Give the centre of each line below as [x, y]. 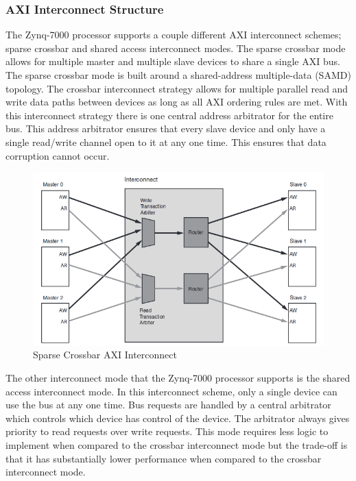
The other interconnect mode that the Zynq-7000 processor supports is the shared [178, 378]
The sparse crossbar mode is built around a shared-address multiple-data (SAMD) [178, 75]
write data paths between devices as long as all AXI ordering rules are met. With [177, 102]
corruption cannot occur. [58, 155]
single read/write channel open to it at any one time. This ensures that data [166, 141]
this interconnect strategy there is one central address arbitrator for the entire [169, 115]
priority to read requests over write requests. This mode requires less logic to [167, 431]
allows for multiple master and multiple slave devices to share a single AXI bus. [173, 61]
